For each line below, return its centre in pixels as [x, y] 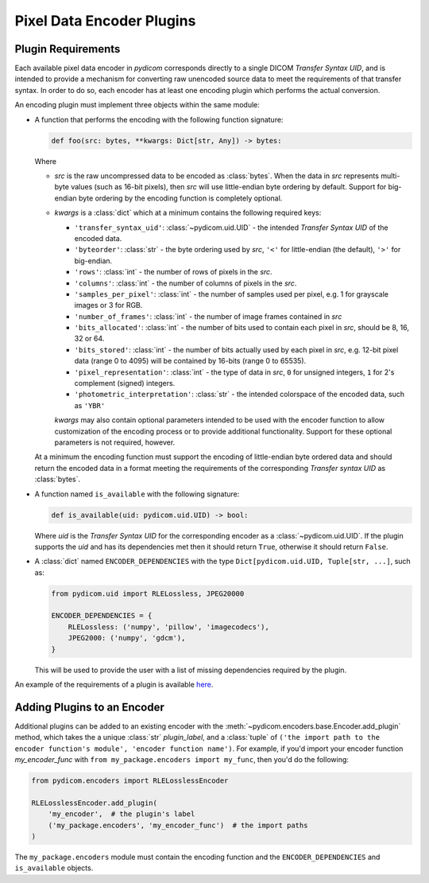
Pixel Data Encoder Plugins [105, 21]
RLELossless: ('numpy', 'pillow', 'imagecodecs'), [168, 627]
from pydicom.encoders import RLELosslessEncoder [130, 781]
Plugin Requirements [68, 49]
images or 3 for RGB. [108, 305]
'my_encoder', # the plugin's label [122, 814]
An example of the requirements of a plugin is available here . [114, 684]
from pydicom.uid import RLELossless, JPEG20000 [148, 593]
